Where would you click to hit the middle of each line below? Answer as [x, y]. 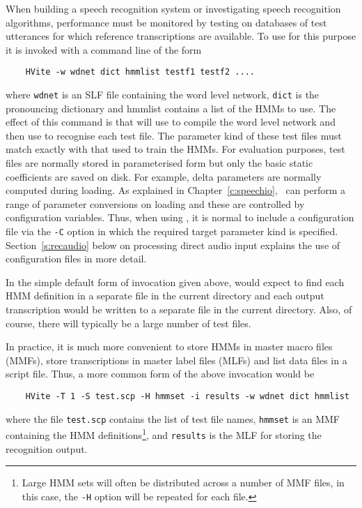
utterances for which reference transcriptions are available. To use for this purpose [181, 36]
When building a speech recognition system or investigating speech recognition [173, 8]
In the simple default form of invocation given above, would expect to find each [175, 282]
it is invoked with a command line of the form [104, 49]
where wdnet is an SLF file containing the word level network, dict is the [163, 95]
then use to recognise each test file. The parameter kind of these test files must [174, 135]
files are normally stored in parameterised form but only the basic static [159, 163]
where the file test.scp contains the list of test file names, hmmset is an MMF [173, 418]
